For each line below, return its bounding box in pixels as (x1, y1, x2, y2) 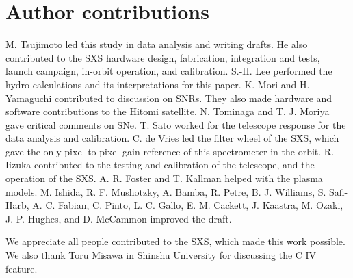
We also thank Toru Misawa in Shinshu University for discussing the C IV (5, 248, 317, 262)
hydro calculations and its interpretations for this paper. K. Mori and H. (5, 77, 310, 91)
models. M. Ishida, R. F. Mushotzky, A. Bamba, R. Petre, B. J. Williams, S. (5, 184, 326, 199)
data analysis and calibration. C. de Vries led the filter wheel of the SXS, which (5, 131, 339, 145)
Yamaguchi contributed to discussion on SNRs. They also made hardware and (5, 90, 332, 105)
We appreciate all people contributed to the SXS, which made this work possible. (5, 234, 345, 249)
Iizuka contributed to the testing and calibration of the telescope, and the (5, 157, 315, 172)
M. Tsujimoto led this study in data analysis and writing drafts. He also (5, 37, 308, 51)
